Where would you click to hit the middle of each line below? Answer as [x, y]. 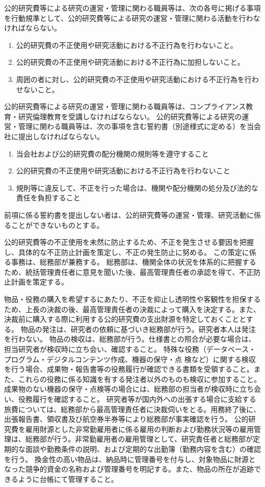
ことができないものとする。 [57, 225]
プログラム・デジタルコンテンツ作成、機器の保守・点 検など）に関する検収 [130, 359]
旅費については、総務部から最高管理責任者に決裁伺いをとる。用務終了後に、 [132, 409]
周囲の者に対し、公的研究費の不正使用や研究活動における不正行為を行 [134, 79]
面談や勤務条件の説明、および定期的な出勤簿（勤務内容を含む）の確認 [143, 448]
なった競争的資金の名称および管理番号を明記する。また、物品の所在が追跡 [129, 469]
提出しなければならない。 [61, 136]
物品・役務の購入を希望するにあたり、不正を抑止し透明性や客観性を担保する [132, 299]
